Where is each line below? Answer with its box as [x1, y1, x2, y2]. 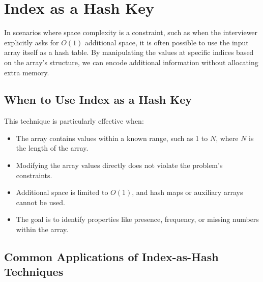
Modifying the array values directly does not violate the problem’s [16, 160, 223, 171]
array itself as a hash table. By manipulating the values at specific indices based [4, 47, 254, 58]
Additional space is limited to [16, 187, 108, 198]
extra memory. [4, 67, 49, 77]
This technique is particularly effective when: [4, 116, 144, 126]
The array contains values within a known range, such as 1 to [16, 132, 208, 143]
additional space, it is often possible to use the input [85, 37, 249, 47]
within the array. [16, 224, 69, 235]
